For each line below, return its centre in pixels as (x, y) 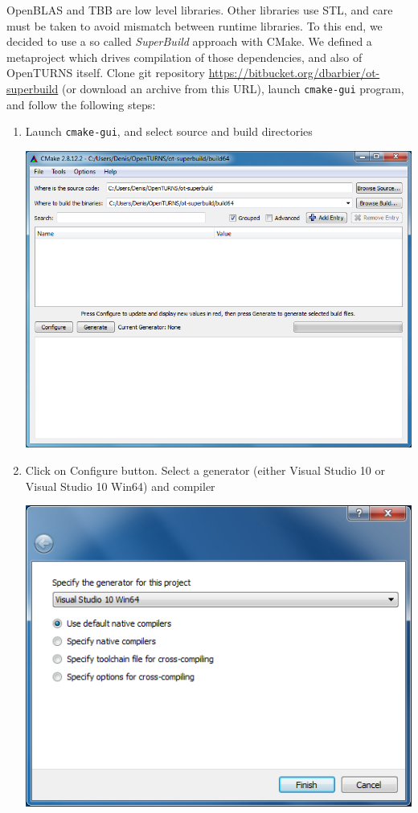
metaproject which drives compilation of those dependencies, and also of (184, 57)
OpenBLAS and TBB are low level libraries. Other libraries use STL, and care (200, 10)
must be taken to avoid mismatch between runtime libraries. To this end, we (195, 25)
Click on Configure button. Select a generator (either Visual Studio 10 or (205, 470)
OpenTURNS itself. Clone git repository (106, 73)
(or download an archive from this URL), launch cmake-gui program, (233, 88)
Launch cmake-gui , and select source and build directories (169, 131)
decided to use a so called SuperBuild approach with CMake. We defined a (189, 41)
